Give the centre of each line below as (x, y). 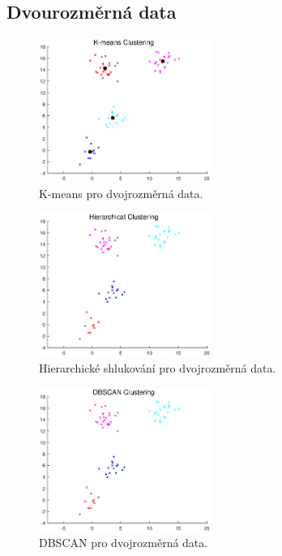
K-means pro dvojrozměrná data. (121, 193)
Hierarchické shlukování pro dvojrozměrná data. (158, 368)
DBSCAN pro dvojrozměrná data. (124, 543)
